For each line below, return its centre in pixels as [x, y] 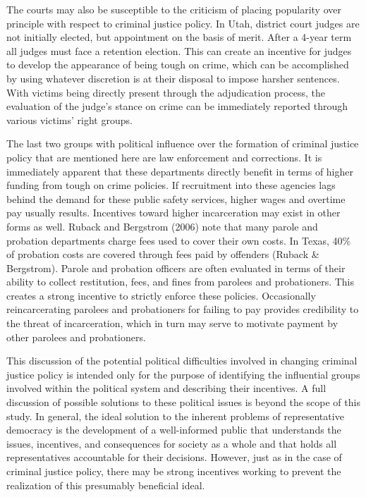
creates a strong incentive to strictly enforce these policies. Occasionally [161, 295]
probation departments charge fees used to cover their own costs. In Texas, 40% [179, 240]
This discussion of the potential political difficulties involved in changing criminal [182, 361]
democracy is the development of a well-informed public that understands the [174, 430]
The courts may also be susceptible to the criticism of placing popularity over [174, 9]
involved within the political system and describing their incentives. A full [166, 388]
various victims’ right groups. [69, 119]
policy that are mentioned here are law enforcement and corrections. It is [164, 157]
